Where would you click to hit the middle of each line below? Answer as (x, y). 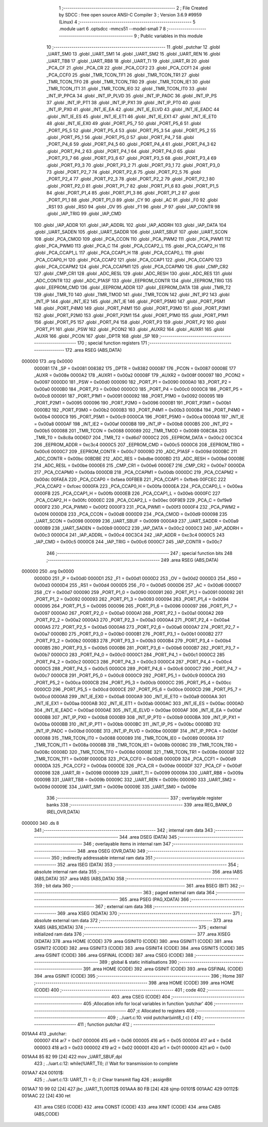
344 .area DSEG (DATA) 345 (148, 837)
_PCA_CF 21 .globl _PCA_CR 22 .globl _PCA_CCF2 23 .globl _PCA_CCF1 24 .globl (129, 68)
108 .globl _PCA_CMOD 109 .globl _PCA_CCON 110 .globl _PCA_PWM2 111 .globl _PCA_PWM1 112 (132, 239)
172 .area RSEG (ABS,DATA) (94, 350)
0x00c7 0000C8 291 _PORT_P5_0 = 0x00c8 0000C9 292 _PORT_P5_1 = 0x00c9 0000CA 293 (130, 675)
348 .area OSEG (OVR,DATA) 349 (111, 851)
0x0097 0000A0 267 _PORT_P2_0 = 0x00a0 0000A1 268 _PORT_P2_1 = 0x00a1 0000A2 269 (129, 613)
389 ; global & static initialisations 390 (138, 962)
